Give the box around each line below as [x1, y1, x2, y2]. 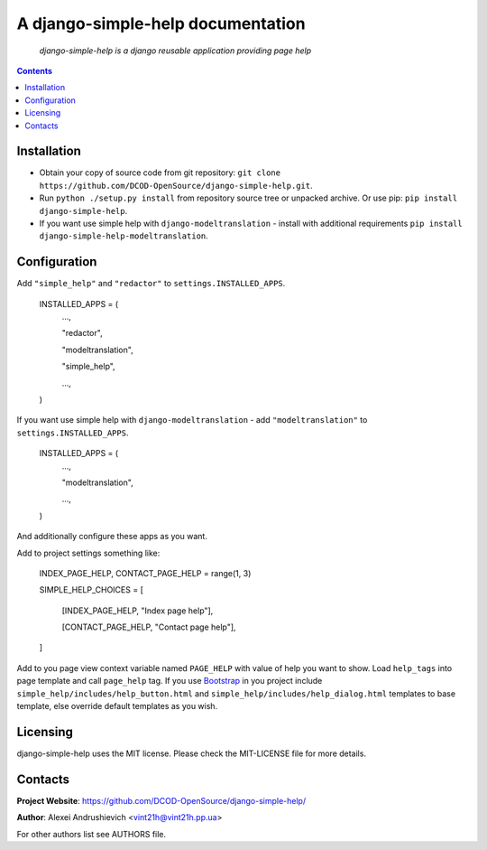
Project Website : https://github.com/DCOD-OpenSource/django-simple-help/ [16, 795, 307, 806]
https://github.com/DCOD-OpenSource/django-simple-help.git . [39, 180, 313, 191]
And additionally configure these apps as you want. [16, 531, 207, 542]
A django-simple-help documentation [16, 14, 306, 33]
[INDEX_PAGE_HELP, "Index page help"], [61, 605, 214, 616]
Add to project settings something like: [16, 547, 161, 558]
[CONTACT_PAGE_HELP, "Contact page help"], [61, 621, 236, 632]
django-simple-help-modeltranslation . [39, 230, 209, 241]
